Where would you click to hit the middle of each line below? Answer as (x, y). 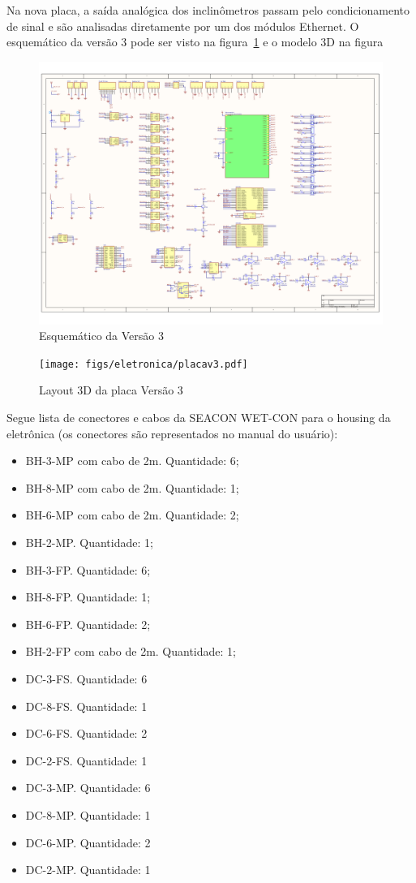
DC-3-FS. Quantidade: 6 (86, 678)
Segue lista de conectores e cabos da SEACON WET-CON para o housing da (199, 418)
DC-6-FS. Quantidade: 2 (86, 733)
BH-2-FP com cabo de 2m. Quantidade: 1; (131, 651)
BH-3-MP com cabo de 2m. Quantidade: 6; (132, 461)
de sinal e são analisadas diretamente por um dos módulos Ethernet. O (183, 26)
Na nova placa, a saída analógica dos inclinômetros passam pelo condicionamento (208, 10)
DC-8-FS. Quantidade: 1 (86, 706)
